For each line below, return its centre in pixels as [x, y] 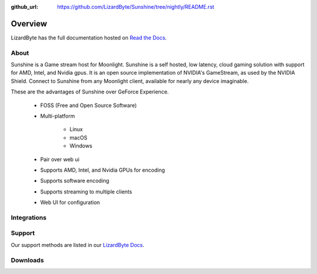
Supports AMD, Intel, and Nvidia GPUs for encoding [103, 170]
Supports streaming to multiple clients [86, 192]
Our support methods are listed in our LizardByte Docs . [77, 245]
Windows [81, 146]
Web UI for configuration [70, 202]
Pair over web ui [60, 159]
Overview [29, 24]
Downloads [27, 260]
